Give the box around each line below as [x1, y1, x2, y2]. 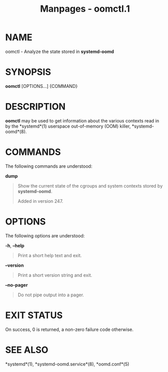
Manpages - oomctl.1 [40, 3, 130, 15]
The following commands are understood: [5, 163, 93, 169]
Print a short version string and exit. [17, 272, 93, 278]
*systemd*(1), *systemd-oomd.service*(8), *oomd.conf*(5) [5, 361, 130, 367]
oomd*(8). [5, 128, 27, 135]
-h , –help [5, 242, 24, 249]
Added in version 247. [17, 198, 63, 204]
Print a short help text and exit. [17, 252, 82, 258]
